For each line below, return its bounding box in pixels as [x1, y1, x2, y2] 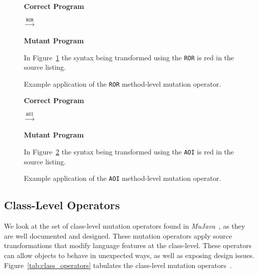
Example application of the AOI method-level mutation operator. [24, 173, 221, 183]
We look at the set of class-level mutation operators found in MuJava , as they [4, 221, 245, 231]
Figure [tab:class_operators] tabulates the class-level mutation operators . [4, 260, 232, 270]
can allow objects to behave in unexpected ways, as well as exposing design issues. [4, 250, 255, 260]
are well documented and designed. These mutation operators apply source [4, 230, 232, 241]
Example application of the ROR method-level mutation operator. [24, 78, 221, 89]
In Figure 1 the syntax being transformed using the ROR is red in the [24, 52, 234, 62]
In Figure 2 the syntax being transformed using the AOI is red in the [24, 146, 234, 157]
